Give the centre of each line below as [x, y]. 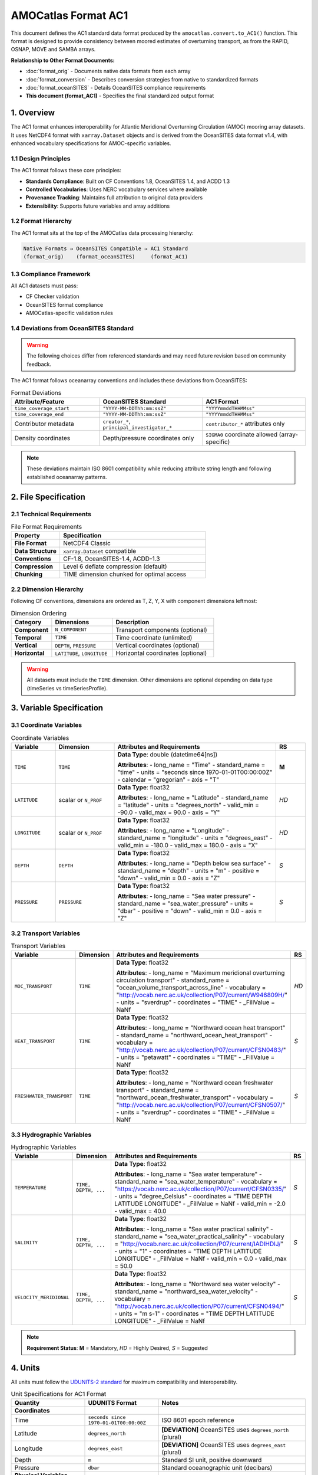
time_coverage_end [39, 414]
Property [27, 536]
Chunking [29, 574]
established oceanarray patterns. [67, 477]
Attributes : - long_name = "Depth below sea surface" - [194, 863]
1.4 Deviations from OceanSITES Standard [72, 328]
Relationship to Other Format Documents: [63, 60]
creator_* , [117, 421]
